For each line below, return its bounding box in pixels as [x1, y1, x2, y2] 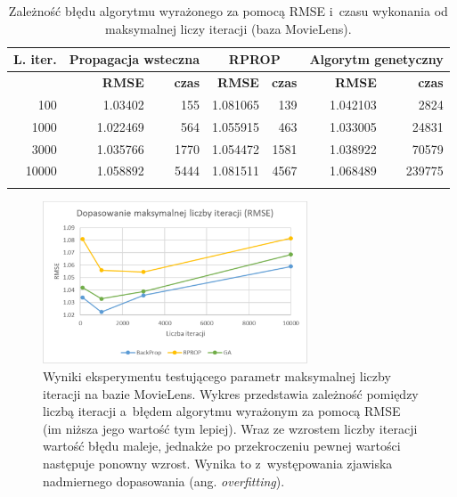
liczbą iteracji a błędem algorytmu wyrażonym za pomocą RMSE [43, 402, 401, 420]
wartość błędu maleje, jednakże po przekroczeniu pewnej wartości [43, 436, 401, 455]
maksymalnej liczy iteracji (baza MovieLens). [105, 19, 352, 37]
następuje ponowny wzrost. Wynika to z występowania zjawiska [43, 453, 393, 472]
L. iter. [13, 50, 57, 69]
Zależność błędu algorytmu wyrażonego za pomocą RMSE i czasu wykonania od [8, 2, 448, 20]
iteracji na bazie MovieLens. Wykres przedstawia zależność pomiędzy [43, 384, 419, 403]
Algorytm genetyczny [309, 50, 444, 69]
